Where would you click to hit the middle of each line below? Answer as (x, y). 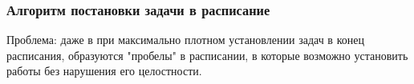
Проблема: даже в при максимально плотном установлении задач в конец (185, 40)
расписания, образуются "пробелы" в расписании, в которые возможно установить (207, 55)
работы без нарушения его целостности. (104, 71)
